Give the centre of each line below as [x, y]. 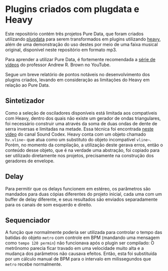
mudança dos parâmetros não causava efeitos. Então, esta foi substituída [81, 253]
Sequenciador [28, 220]
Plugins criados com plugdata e [72, 9]
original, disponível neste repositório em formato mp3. [61, 50]
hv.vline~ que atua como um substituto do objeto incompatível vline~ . [78, 139]
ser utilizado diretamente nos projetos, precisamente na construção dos [79, 155]
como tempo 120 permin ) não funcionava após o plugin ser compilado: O [80, 243]
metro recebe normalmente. [34, 264]
